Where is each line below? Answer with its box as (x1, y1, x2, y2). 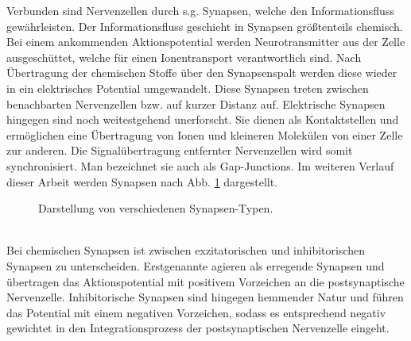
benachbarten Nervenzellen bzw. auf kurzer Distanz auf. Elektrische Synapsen (6, 95, 386, 112)
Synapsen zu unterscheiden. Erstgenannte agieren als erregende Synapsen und (6, 257, 385, 274)
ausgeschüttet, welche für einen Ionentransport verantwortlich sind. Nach (6, 48, 362, 65)
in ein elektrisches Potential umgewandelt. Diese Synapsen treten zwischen (6, 79, 369, 96)
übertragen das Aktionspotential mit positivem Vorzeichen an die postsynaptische (6, 273, 405, 289)
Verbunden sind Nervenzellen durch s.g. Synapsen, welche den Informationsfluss (6, 2, 394, 18)
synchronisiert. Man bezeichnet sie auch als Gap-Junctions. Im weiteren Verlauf (6, 157, 394, 174)
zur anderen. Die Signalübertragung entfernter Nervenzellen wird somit (6, 142, 353, 159)
